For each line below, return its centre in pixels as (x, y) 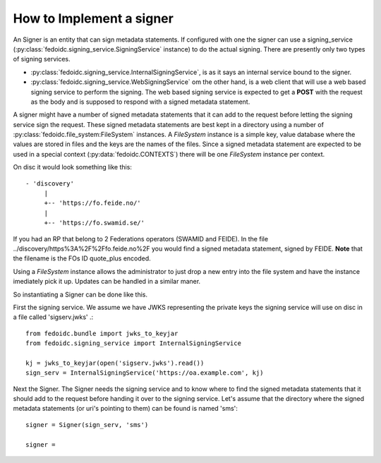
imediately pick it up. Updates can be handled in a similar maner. (107, 282)
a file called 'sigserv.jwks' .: (53, 317)
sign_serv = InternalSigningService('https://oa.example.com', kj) (145, 373)
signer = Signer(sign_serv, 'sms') (87, 425)
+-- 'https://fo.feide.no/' (92, 203)
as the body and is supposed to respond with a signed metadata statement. (140, 102)
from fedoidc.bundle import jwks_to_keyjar (102, 333)
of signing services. (42, 59)
